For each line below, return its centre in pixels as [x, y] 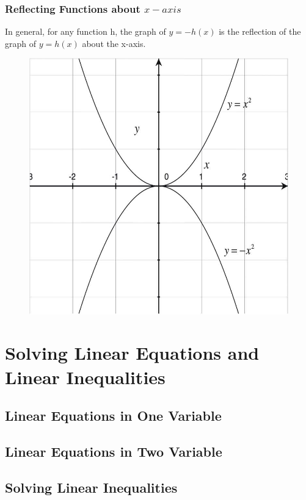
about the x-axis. [114, 43]
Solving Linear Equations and [132, 353]
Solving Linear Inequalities [91, 487]
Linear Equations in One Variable [113, 416]
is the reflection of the [260, 31]
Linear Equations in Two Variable [114, 452]
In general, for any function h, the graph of [86, 31]
